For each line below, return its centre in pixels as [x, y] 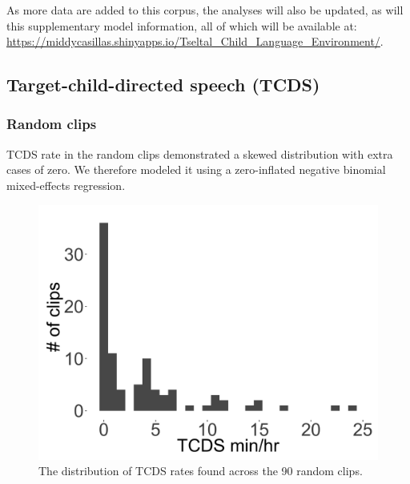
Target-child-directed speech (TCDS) [163, 85]
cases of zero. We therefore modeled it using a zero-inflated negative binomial [196, 169]
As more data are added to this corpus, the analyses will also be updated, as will [205, 10]
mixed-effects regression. [66, 185]
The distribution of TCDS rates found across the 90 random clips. [201, 471]
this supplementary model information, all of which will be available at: [182, 25]
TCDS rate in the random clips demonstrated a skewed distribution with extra [200, 153]
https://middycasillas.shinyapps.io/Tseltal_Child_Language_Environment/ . [195, 41]
